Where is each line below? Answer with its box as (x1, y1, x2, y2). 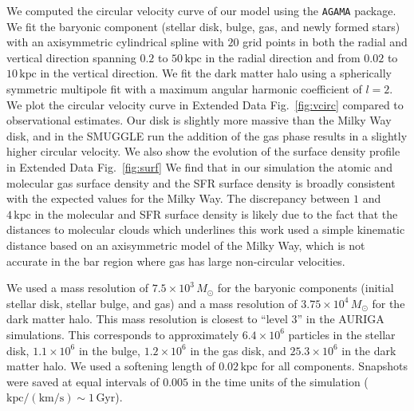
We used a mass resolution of (6, 279, 149, 296)
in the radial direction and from (205, 49, 361, 65)
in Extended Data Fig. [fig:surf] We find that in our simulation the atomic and (6, 159, 392, 175)
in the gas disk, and (190, 342, 286, 358)
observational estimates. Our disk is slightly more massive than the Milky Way (6, 112, 392, 128)
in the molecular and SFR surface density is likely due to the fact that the (34, 205, 398, 222)
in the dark (341, 342, 396, 358)
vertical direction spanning (6, 49, 136, 65)
